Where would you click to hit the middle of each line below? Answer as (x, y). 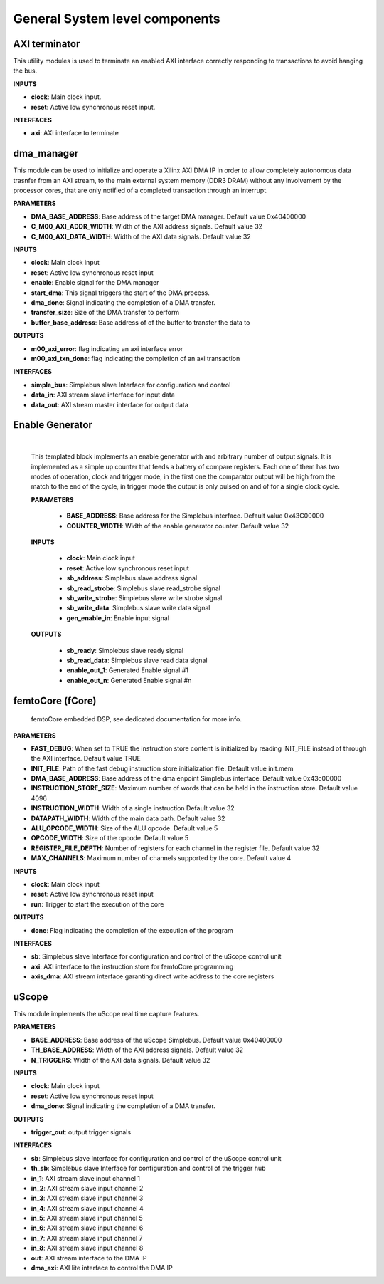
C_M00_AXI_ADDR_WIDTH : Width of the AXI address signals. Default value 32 (147, 226)
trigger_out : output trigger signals (81, 1132)
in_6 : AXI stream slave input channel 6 (87, 1228)
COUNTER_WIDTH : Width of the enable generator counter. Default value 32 (178, 526)
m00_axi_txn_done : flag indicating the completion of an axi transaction (135, 358)
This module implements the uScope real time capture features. (106, 1014)
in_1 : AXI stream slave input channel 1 (85, 1178)
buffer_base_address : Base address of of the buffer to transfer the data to (140, 322)
